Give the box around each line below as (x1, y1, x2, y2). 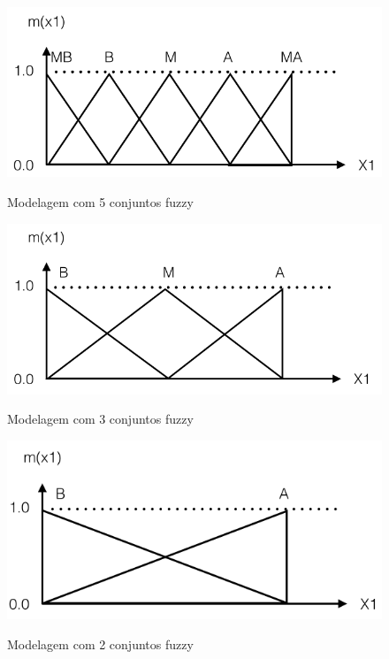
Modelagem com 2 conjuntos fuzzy (7, 634, 194, 653)
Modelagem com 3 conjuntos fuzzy (7, 410, 194, 428)
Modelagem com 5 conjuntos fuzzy (7, 193, 194, 211)
